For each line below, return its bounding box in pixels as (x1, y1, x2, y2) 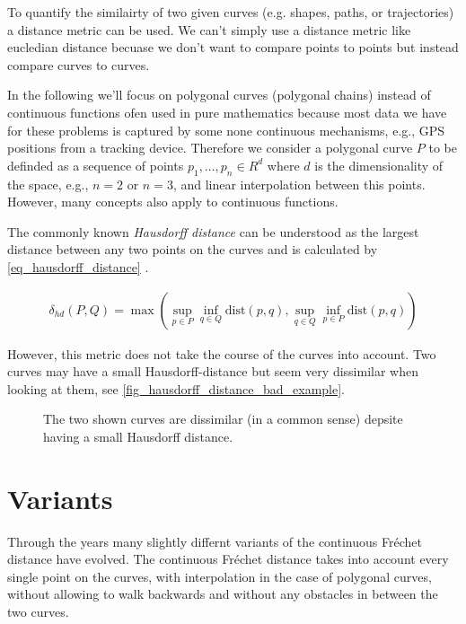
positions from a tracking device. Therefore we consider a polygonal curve (7, 138, 413, 157)
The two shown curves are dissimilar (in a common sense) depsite (43, 409, 403, 428)
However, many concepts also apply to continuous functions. (7, 192, 339, 211)
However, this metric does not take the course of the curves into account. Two (7, 344, 436, 363)
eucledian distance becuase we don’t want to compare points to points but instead (7, 38, 459, 57)
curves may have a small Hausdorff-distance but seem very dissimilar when (7, 362, 418, 381)
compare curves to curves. (7, 55, 150, 74)
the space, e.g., (7, 174, 89, 193)
